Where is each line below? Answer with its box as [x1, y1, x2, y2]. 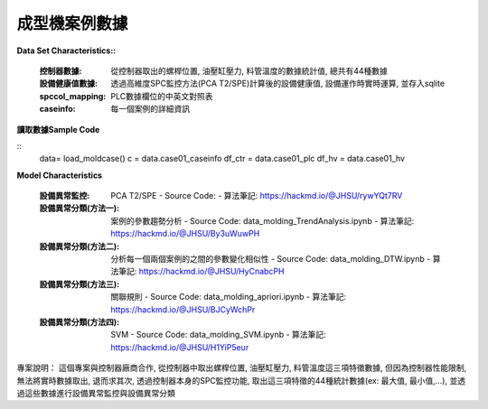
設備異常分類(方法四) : [39, 316, 120, 327]
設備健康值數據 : [39, 78, 99, 89]
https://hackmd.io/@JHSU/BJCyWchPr [110, 303, 256, 315]
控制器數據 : [39, 65, 82, 76]
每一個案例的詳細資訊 [110, 104, 190, 115]
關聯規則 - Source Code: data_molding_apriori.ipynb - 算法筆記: [110, 292, 347, 302]
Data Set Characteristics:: [16, 45, 117, 56]
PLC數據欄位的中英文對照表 [110, 90, 213, 101]
